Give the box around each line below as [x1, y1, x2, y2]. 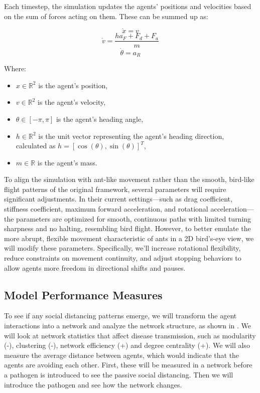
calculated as [16, 140, 56, 151]
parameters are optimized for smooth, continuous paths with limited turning [16, 213, 251, 224]
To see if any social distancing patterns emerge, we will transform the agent [4, 310, 237, 321]
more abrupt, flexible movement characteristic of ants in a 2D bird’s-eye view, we [4, 233, 254, 243]
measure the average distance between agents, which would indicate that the [4, 349, 239, 360]
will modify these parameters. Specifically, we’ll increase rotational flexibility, [4, 243, 241, 253]
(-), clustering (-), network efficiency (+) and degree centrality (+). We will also [4, 340, 250, 350]
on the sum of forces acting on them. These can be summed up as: [4, 11, 208, 21]
